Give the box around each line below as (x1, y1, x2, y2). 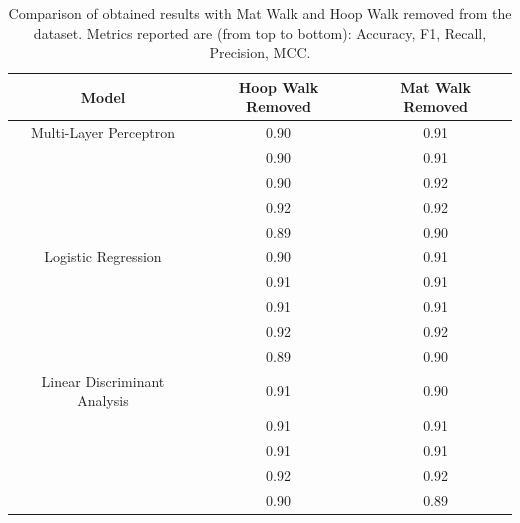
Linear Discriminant (41, 370, 165, 391)
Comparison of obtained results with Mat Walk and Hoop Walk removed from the (8, 3, 512, 23)
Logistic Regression (44, 246, 162, 267)
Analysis (77, 390, 129, 411)
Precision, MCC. (209, 42, 311, 63)
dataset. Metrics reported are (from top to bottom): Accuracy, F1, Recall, (33, 22, 487, 43)
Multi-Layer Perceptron (30, 122, 175, 143)
